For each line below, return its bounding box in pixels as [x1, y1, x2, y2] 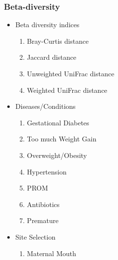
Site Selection [15, 231, 56, 242]
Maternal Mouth [27, 248, 76, 258]
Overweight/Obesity [27, 150, 87, 160]
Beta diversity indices [15, 19, 80, 30]
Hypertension [27, 166, 67, 176]
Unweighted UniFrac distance [27, 69, 115, 78]
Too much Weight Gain [27, 134, 97, 144]
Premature [27, 215, 59, 225]
